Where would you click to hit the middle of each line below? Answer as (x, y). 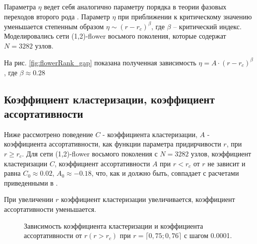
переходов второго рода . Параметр (57, 16)
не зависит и (226, 163)
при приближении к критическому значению (185, 16)
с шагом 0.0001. (208, 235)
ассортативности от (53, 235)
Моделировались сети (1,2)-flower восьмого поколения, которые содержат (115, 36)
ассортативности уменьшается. (50, 209)
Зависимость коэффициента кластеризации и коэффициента (114, 225)
